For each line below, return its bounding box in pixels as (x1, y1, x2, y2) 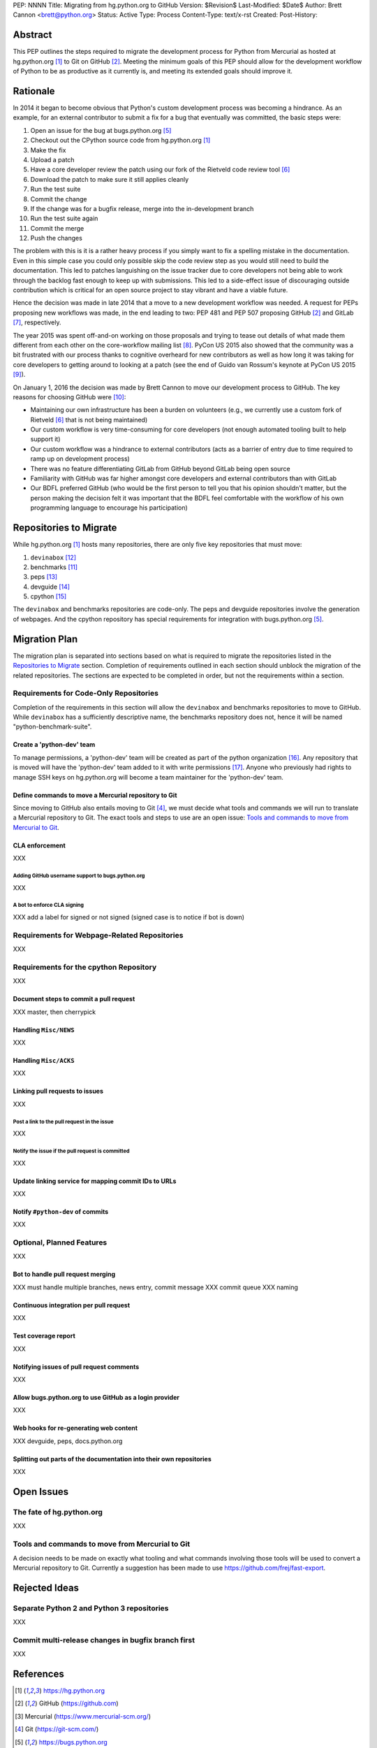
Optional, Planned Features (13, 1238, 108, 1247)
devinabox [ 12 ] (30, 553, 77, 561)
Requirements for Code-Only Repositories (13, 689, 158, 699)
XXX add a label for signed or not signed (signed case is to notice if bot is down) (13, 912, 244, 921)
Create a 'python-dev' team (13, 740, 96, 749)
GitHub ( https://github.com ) (38, 1699, 119, 1707)
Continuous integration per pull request (13, 1301, 131, 1309)
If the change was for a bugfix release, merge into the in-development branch (30, 204, 254, 213)
